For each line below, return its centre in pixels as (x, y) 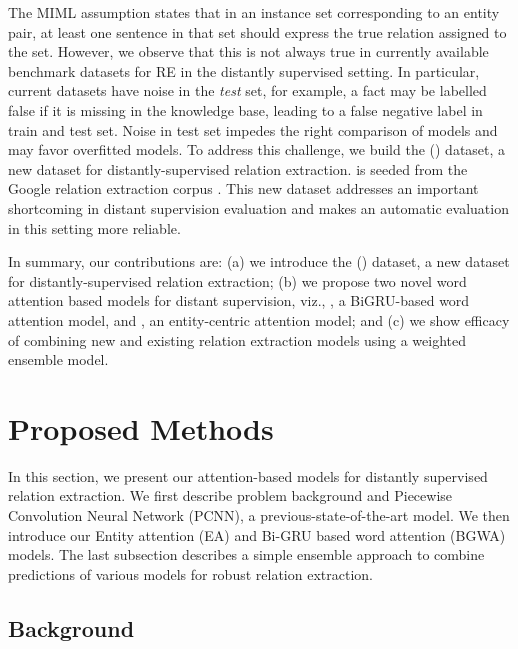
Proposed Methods (141, 427)
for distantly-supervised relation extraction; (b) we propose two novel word (237, 280)
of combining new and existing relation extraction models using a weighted (237, 339)
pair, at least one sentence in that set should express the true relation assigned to (257, 31)
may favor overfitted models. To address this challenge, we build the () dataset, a (257, 149)
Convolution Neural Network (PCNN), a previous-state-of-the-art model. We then (259, 515)
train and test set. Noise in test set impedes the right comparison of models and (253, 129)
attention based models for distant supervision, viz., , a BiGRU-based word (239, 300)
